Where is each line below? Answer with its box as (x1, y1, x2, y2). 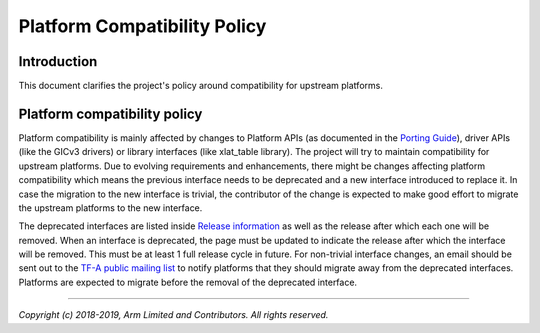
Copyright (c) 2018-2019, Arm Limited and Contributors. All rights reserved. (18, 309, 329, 321)
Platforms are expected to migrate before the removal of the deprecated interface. (18, 276, 358, 288)
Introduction (18, 53, 98, 70)
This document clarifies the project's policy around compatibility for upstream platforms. (18, 80, 384, 92)
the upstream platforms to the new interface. (18, 201, 203, 214)
